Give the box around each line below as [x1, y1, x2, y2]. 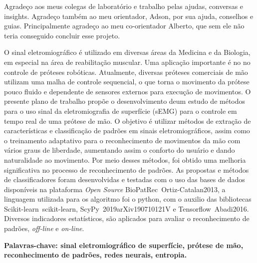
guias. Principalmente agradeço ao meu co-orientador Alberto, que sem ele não [4, 20, 245, 31]
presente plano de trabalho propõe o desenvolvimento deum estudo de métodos [4, 96, 246, 106]
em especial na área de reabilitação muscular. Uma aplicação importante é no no [4, 56, 251, 67]
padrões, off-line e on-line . [4, 223, 84, 234]
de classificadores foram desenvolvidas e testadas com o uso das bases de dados [4, 174, 245, 185]
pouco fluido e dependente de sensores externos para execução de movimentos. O [4, 86, 251, 96]
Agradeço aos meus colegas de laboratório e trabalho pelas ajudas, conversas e [4, 1, 244, 11]
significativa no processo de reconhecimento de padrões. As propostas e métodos [4, 164, 249, 175]
